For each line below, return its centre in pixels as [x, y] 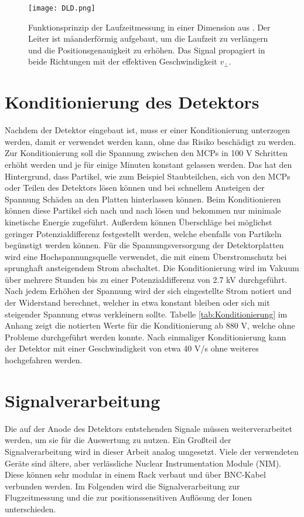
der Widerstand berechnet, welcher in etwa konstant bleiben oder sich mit [137, 303]
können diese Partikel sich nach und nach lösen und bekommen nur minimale [143, 210]
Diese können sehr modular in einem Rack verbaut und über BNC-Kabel [135, 474]
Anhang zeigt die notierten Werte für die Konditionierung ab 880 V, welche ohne [150, 325]
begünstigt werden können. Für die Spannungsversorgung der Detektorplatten [144, 245]
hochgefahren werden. [44, 360]
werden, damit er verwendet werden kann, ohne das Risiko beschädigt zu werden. [151, 141]
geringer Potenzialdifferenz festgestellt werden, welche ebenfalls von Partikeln [143, 233]
